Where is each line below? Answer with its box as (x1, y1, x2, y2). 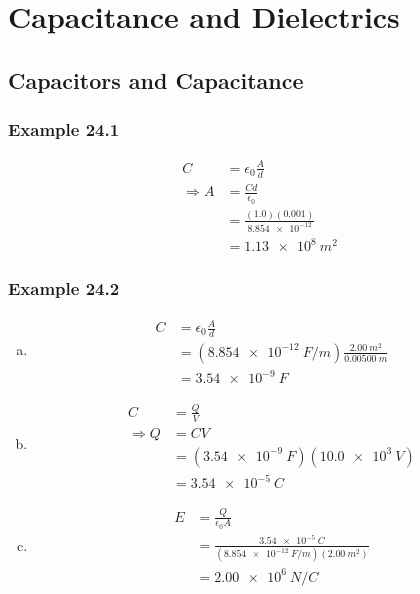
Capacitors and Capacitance (8, 64, 304, 95)
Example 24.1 (8, 117, 120, 142)
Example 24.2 (8, 276, 120, 301)
